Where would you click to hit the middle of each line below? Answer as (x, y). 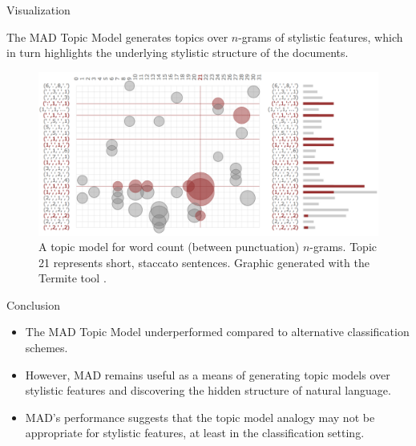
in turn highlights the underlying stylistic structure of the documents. (178, 53)
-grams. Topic (343, 247)
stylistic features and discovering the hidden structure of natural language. (208, 390)
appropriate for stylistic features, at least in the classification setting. (195, 433)
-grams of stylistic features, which (321, 36)
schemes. (46, 348)
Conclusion (33, 304)
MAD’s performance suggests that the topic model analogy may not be (200, 417)
